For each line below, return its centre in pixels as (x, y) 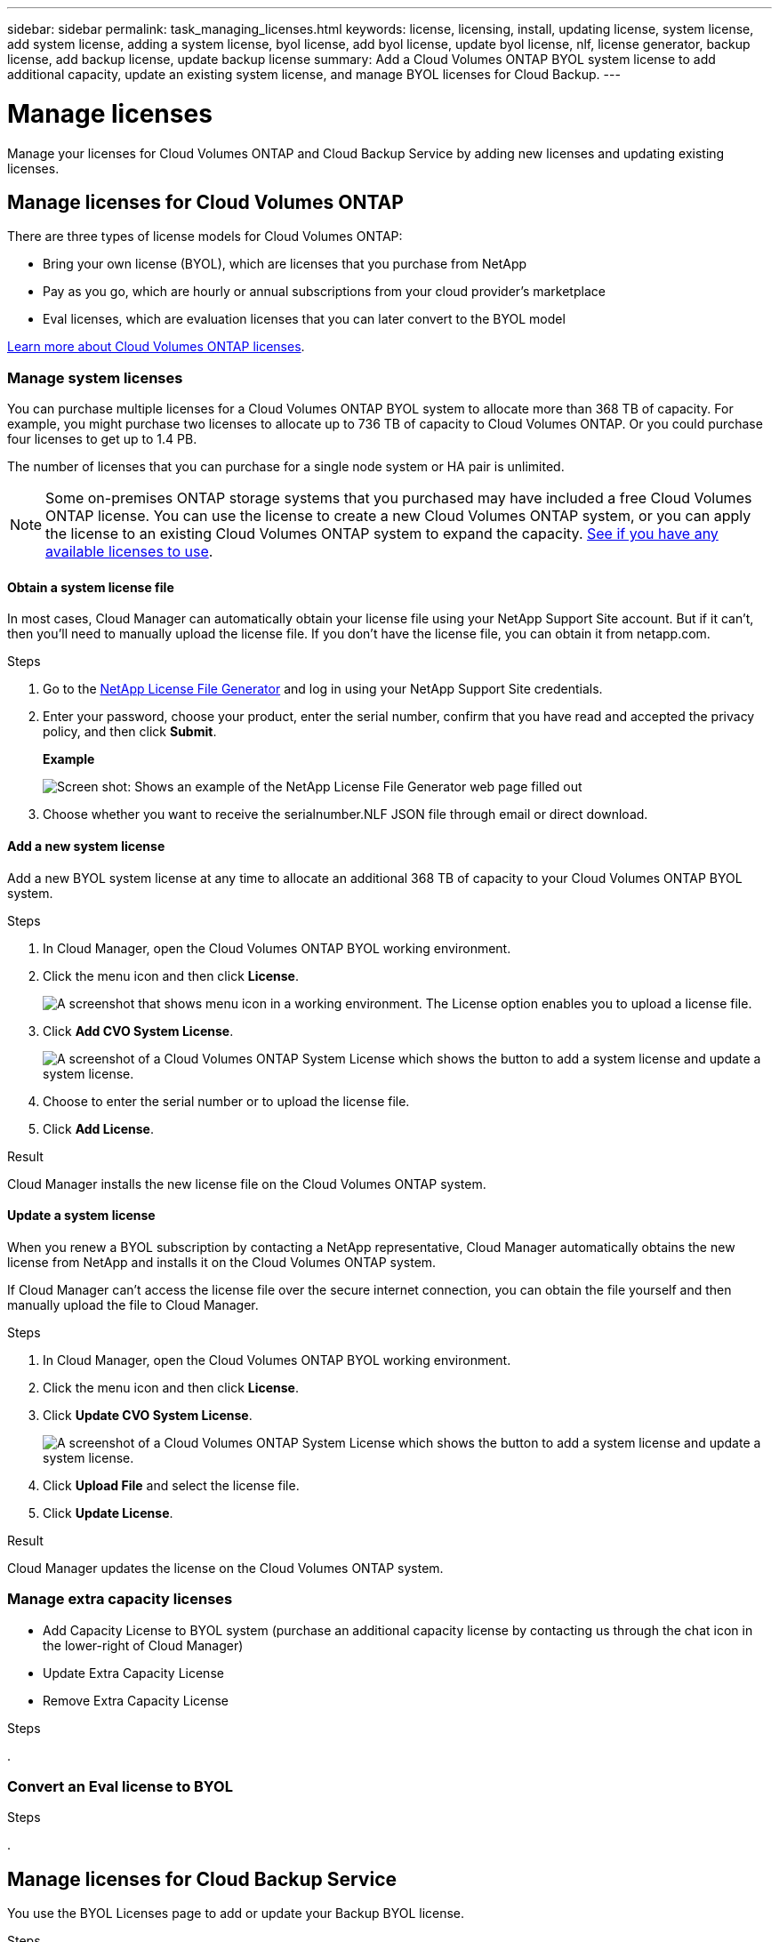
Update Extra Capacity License (133, 1673)
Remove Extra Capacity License (136, 1700)
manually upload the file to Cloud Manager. (133, 1304)
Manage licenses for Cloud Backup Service (202, 1879)
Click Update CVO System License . (148, 1415)
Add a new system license (86, 846)
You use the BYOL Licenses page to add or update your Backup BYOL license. (236, 1914)
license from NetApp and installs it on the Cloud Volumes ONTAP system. (222, 1262)
